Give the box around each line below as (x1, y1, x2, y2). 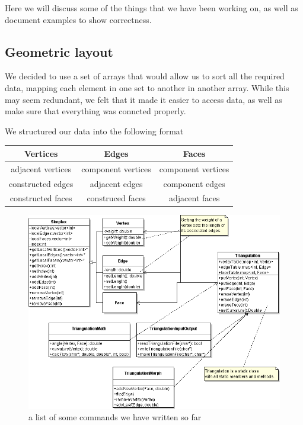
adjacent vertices (11, 162, 72, 175)
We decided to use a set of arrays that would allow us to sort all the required (5, 70, 285, 82)
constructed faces (9, 192, 72, 204)
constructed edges (9, 177, 74, 189)
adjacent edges (90, 177, 143, 189)
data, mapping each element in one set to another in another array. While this (5, 81, 289, 94)
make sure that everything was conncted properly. (5, 105, 186, 117)
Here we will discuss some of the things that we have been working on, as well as (5, 2, 298, 14)
